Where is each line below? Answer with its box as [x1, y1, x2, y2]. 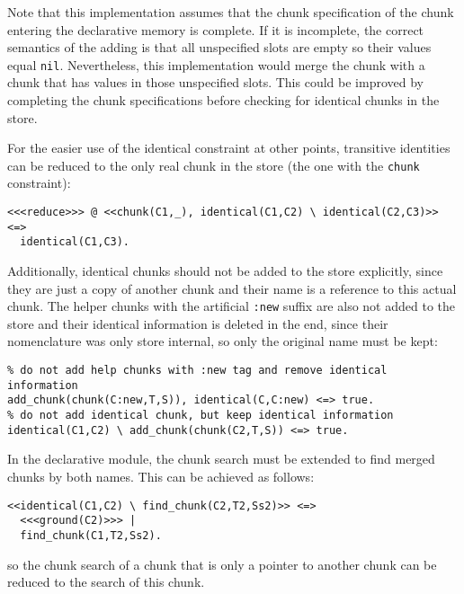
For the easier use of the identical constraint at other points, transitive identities [7, 138, 451, 157]
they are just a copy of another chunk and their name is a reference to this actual [7, 279, 457, 297]
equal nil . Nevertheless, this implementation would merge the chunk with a [7, 55, 425, 74]
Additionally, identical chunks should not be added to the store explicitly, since [7, 262, 443, 280]
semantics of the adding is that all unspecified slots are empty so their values [7, 38, 432, 57]
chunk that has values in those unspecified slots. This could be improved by [7, 73, 424, 92]
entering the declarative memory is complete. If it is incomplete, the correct [7, 20, 424, 39]
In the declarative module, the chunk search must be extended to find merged [7, 449, 435, 468]
